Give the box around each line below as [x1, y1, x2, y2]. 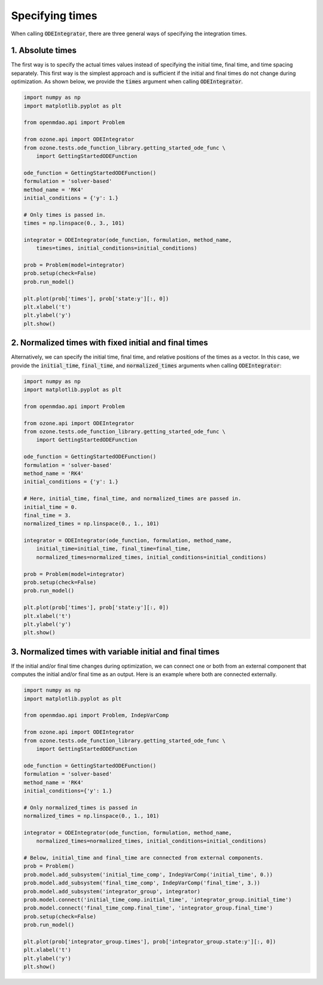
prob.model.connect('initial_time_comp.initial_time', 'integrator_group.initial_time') [23, 896, 292, 903]
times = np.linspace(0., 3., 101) [23, 220, 125, 227]
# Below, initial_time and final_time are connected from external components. [23, 854, 264, 862]
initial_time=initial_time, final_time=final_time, [36, 545, 191, 552]
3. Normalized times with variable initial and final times [11, 647, 220, 657]
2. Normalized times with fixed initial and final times [11, 338, 209, 348]
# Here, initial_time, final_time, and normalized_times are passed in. [23, 495, 242, 502]
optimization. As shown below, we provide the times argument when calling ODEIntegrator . [11, 78, 243, 85]
